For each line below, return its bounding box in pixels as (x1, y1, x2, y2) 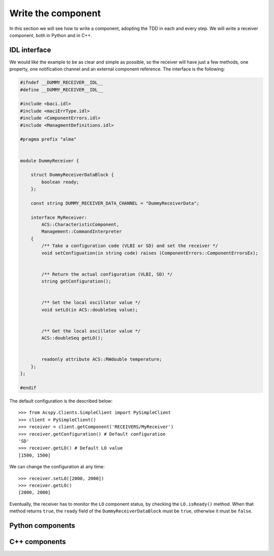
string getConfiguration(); (41, 279, 112, 284)
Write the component (9, 8, 101, 19)
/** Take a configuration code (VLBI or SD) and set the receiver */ (41, 243, 218, 249)
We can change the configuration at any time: (9, 464, 105, 470)
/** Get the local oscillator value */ (41, 328, 141, 334)
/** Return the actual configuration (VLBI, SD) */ (41, 271, 173, 277)
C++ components (9, 537, 66, 546)
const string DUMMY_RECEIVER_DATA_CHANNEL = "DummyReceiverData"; (30, 200, 200, 206)
